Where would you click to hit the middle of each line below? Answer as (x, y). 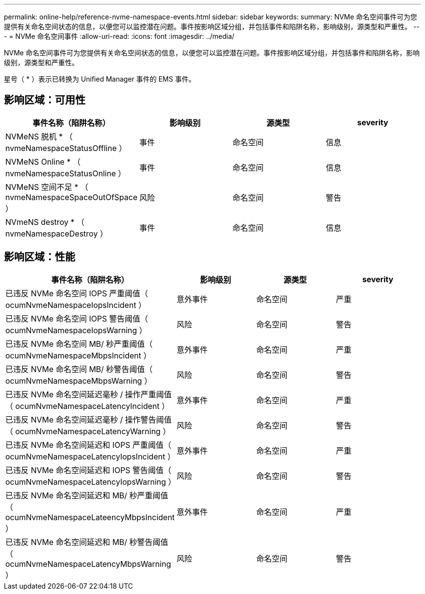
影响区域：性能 (40, 257)
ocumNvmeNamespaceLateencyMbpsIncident (90, 517)
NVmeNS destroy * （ (45, 222)
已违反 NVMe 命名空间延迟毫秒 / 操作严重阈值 (89, 394)
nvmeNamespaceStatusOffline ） (66, 148)
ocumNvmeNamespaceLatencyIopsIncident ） (90, 456)
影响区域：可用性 (45, 100)
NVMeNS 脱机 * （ (39, 136)
